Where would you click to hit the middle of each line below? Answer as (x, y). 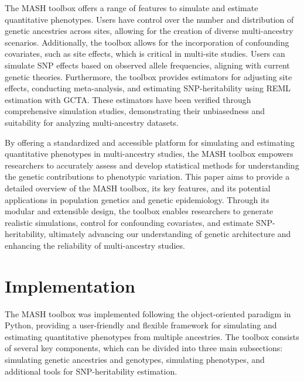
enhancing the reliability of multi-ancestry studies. (95, 245)
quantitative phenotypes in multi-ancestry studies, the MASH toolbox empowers (149, 154)
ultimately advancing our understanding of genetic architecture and (170, 234)
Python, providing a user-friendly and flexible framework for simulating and (141, 325)
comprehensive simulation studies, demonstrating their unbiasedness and (135, 111)
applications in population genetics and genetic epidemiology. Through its (137, 199)
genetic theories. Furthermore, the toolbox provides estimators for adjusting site (148, 76)
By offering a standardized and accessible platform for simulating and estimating (150, 142)
